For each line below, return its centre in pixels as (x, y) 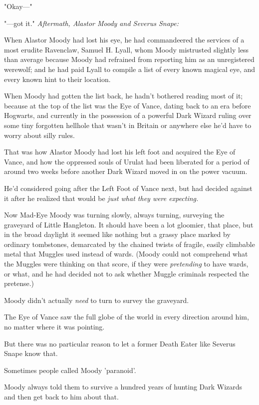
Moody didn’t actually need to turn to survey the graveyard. (97, 300)
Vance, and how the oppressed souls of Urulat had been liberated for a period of (127, 161)
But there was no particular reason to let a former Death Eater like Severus (120, 343)
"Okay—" (18, 6)
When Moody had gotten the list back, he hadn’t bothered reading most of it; (124, 96)
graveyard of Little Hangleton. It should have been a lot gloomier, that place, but (129, 224)
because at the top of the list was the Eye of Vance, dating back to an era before (128, 105)
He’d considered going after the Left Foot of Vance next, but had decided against (128, 188)
